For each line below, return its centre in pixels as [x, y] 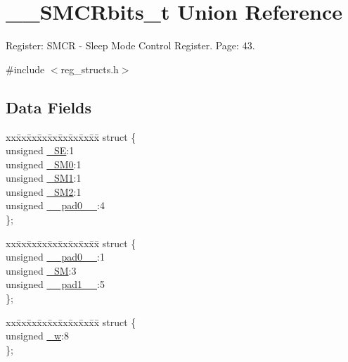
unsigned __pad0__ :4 [55, 205]
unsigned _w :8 [37, 336]
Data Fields [49, 107]
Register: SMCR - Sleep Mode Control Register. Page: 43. [130, 45]
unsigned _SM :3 [41, 270]
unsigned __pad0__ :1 [55, 257]
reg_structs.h [90, 69]
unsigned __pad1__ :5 [55, 284]
